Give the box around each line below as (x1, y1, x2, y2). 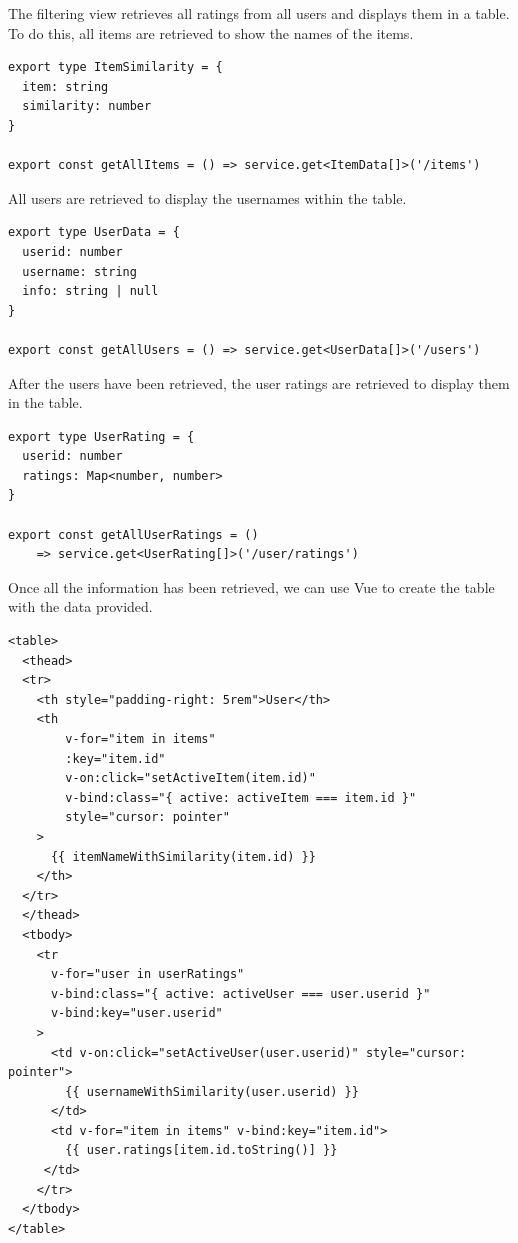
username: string (22, 264, 137, 279)
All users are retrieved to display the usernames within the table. (8, 187, 407, 208)
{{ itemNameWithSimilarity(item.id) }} (50, 849, 316, 864)
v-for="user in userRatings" (50, 967, 245, 982)
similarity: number (22, 99, 152, 114)
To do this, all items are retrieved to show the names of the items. (8, 22, 414, 43)
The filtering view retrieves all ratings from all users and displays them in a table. (8, 3, 510, 23)
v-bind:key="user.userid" (50, 1006, 223, 1021)
